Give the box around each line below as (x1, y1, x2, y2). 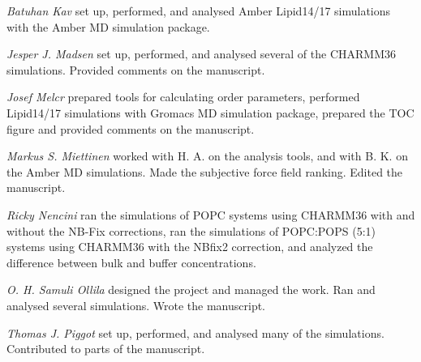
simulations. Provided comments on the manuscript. (6, 61, 265, 78)
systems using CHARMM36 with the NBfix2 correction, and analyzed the (6, 238, 373, 255)
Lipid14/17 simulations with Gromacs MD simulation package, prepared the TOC (6, 104, 415, 121)
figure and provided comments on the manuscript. (6, 120, 255, 137)
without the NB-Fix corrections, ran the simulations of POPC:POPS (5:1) (6, 222, 376, 239)
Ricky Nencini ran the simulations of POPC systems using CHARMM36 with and (6, 206, 415, 223)
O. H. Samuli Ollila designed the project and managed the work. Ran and (6, 281, 376, 298)
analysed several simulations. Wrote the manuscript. (6, 296, 266, 313)
